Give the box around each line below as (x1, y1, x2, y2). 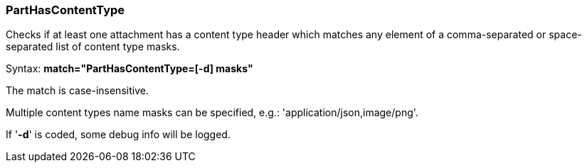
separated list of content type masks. (6, 40, 180, 53)
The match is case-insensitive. (6, 84, 149, 97)
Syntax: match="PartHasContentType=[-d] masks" (6, 62, 253, 75)
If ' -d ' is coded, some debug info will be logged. (6, 128, 231, 141)
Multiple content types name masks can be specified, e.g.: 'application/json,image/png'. (6, 106, 418, 119)
